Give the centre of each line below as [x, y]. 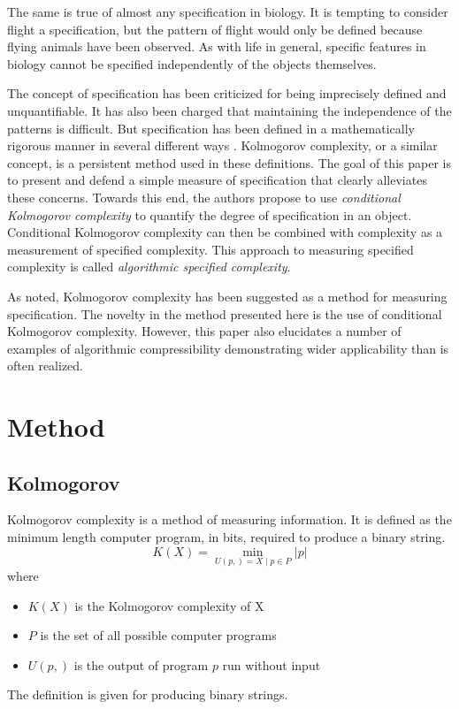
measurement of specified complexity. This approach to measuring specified [210, 249]
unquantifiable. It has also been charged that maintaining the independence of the [229, 110]
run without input [272, 664]
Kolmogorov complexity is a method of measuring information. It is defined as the [229, 519]
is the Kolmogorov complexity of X [169, 605]
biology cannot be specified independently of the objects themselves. [192, 63]
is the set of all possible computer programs [158, 635]
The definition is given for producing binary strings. [148, 694]
